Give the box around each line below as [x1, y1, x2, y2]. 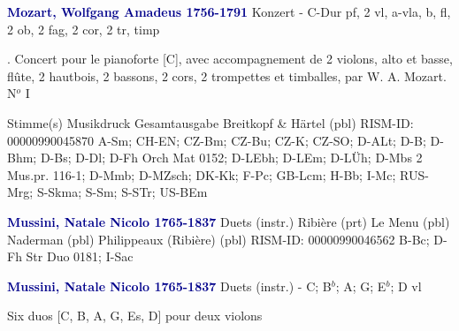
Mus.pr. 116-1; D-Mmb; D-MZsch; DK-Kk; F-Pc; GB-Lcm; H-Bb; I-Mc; [7, 165, 396, 184]
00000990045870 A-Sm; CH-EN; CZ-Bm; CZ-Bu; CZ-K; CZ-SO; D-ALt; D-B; [7, 131, 426, 149]
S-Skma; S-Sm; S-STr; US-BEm [36, 183, 208, 201]
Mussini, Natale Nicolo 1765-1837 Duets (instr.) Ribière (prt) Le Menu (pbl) [7, 212, 450, 230]
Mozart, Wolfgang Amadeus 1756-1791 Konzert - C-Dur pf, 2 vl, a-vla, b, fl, [7, 3, 451, 20]
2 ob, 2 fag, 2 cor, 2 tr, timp [7, 19, 160, 38]
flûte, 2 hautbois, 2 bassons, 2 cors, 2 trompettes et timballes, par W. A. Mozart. [7, 66, 447, 85]
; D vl [390, 276, 422, 295]
